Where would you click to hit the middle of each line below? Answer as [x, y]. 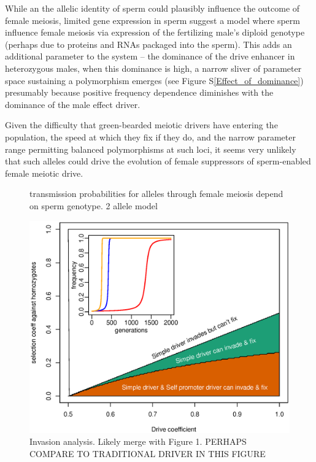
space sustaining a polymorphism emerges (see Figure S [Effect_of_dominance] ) [154, 80]
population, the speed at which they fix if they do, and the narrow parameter [150, 137]
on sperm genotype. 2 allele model [94, 205]
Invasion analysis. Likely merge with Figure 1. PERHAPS [138, 441]
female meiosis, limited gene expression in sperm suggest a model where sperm [152, 20]
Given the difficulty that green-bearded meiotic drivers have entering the [141, 125]
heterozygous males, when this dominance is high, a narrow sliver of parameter [153, 68]
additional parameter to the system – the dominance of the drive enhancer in [150, 56]
